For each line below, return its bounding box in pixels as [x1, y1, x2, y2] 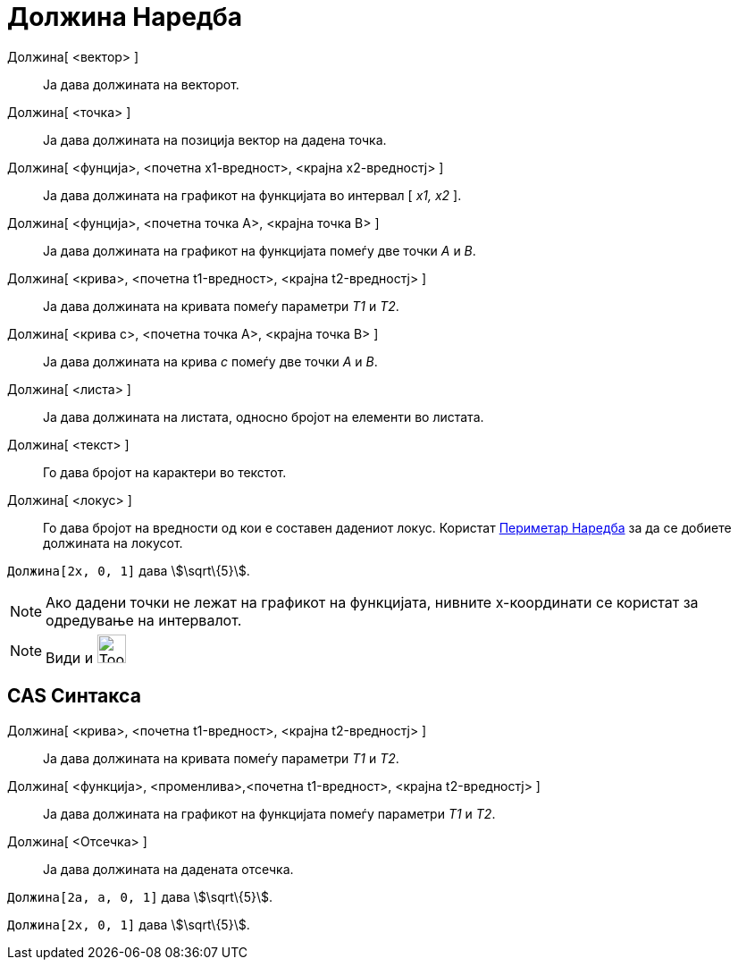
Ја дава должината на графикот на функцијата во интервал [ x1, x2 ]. [43, 187, 462, 203]
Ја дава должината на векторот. [43, 76, 239, 92]
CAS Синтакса [7, 685, 141, 708]
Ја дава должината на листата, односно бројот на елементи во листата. [43, 408, 484, 425]
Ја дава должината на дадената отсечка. [43, 861, 294, 877]
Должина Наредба [7, 2, 243, 32]
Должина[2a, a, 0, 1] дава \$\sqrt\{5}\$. [7, 888, 273, 904]
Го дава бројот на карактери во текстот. [43, 464, 287, 480]
